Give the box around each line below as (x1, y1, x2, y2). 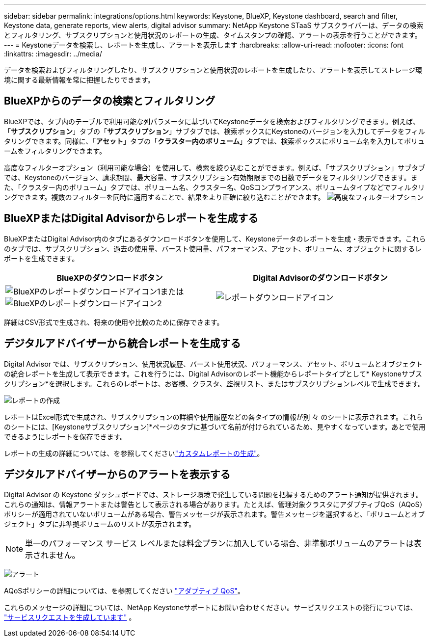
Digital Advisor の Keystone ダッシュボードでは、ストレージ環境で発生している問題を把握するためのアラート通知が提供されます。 (4, 490, 423, 499)
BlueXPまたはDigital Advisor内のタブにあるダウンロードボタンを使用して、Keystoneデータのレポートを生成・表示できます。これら (4, 234, 426, 243)
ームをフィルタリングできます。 (4, 146, 106, 155)
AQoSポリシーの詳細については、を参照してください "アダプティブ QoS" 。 (4, 587, 244, 595)
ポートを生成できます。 (4, 254, 79, 263)
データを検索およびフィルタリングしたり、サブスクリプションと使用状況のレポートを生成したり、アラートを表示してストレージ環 (4, 66, 422, 74)
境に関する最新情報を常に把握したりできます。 (4, 76, 155, 84)
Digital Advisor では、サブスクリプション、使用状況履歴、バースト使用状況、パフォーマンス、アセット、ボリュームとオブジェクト (4, 359, 423, 368)
